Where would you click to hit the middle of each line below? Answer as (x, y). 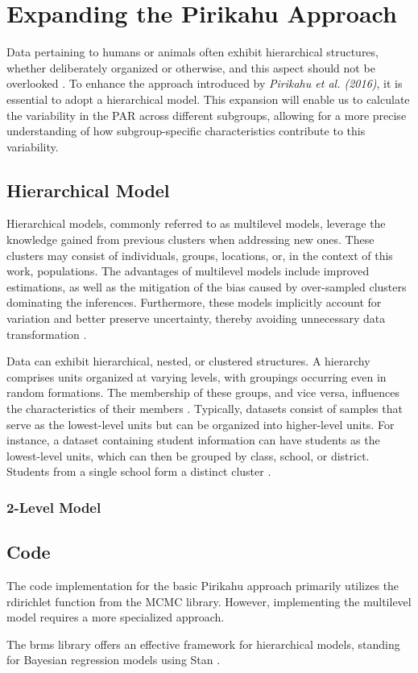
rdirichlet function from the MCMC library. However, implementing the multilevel (209, 601)
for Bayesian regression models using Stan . (114, 660)
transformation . (47, 334)
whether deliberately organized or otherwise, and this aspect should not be (191, 67)
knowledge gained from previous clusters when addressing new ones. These (190, 239)
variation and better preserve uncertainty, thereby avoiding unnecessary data (196, 318)
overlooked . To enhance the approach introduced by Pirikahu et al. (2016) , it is (205, 83)
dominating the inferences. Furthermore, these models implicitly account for (194, 302)
